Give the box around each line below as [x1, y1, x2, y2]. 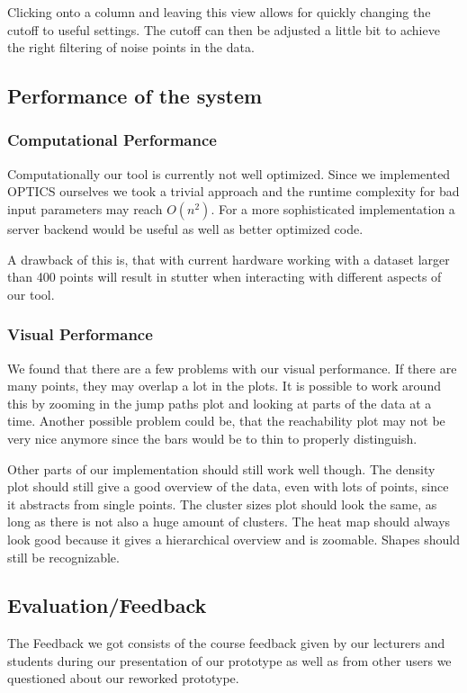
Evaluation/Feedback [7, 591, 207, 619]
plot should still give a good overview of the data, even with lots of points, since [7, 477, 449, 496]
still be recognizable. [7, 547, 120, 566]
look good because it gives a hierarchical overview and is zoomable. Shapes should [7, 529, 460, 548]
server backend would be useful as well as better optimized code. [7, 219, 364, 238]
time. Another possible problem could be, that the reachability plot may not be [7, 411, 445, 430]
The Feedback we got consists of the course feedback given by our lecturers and [7, 634, 445, 652]
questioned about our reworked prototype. [7, 669, 239, 688]
